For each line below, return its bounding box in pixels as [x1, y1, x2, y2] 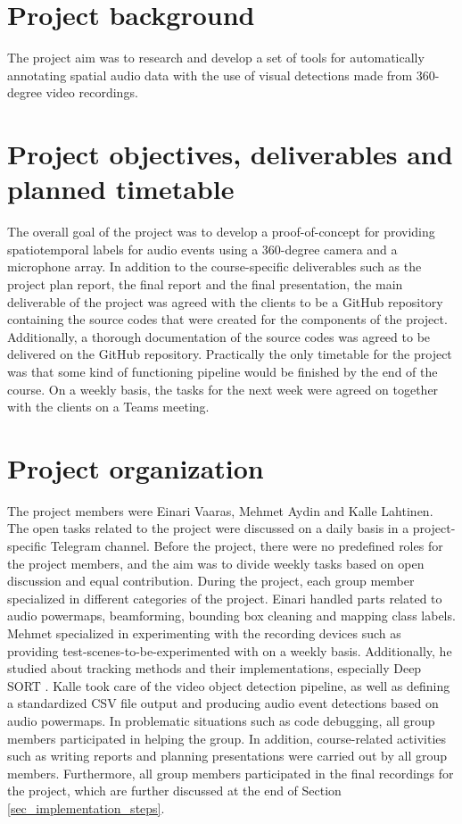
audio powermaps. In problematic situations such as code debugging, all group [7, 712, 435, 729]
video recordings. [45, 83, 138, 102]
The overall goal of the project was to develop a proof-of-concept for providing [7, 222, 435, 241]
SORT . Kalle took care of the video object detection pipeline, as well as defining [7, 676, 450, 695]
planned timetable [7, 171, 235, 207]
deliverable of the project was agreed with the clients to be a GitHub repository [7, 292, 443, 311]
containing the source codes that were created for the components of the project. [7, 310, 448, 329]
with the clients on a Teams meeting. [7, 397, 210, 416]
